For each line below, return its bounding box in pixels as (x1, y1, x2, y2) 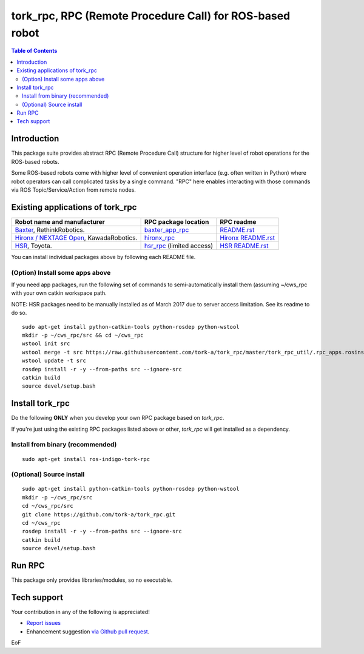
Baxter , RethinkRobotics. (15, 225, 85, 234)
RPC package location (144, 217, 209, 226)
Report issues (26, 619, 61, 627)
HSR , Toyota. (15, 241, 52, 250)
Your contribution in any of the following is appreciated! (11, 608, 150, 616)
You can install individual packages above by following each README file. (11, 253, 196, 260)
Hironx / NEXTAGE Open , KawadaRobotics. (15, 234, 138, 242)
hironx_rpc (144, 234, 175, 242)
